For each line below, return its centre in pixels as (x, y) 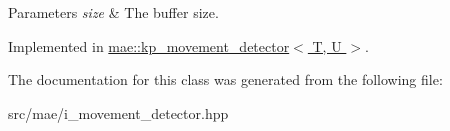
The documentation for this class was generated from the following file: (225, 79)
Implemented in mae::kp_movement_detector (149, 45)
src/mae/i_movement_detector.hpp (118, 112)
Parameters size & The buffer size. (113, 12)
